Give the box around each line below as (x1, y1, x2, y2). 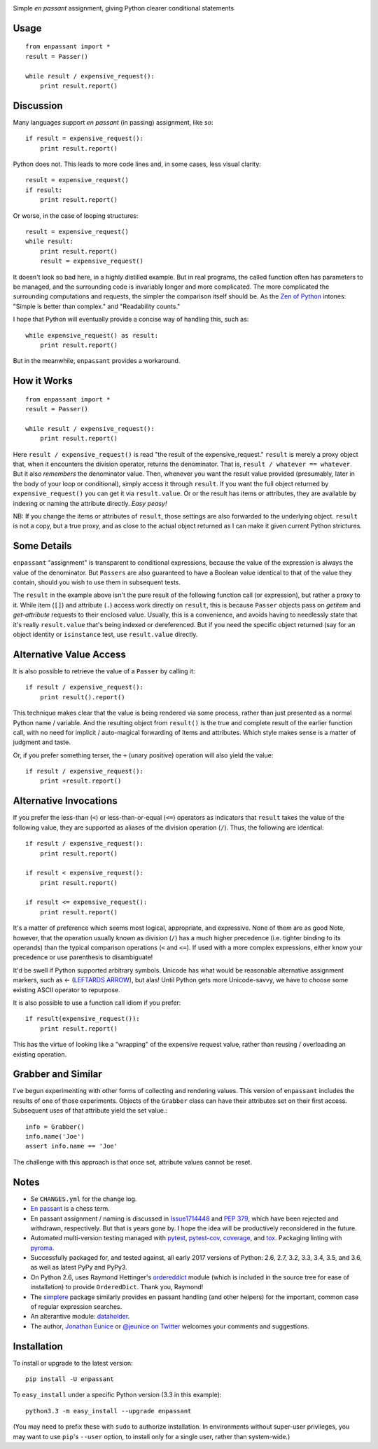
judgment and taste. (13, 738, 71, 746)
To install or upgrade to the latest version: (13, 1359, 133, 1367)
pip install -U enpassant (25, 1375, 115, 1383)
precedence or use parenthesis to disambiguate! (13, 953, 153, 961)
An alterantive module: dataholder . (30, 1312, 130, 1321)
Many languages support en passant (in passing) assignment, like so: (13, 118, 213, 126)
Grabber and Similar (13, 1069, 102, 1080)
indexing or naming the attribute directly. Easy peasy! (13, 499, 167, 507)
